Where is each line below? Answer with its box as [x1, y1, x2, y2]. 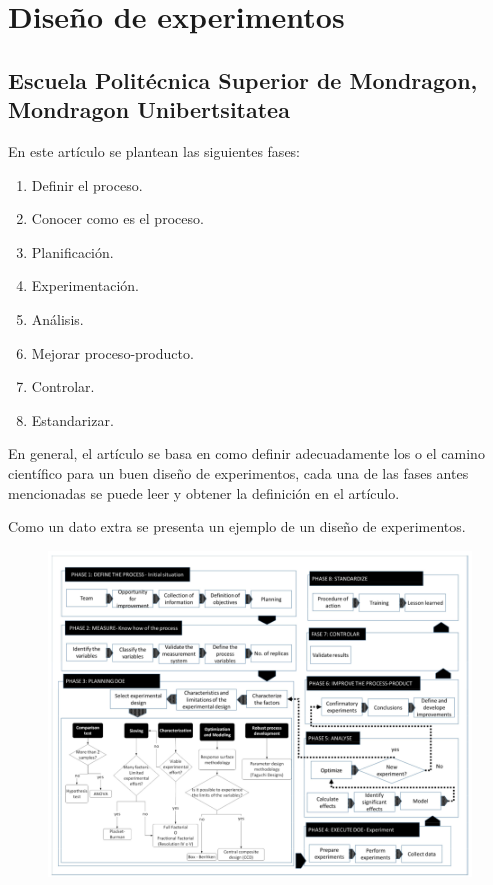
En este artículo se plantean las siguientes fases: [8, 140, 301, 161]
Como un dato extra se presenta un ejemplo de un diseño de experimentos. [8, 516, 466, 537]
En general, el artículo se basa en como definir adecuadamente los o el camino [8, 443, 485, 464]
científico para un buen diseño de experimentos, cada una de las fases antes [8, 462, 469, 483]
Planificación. [31, 241, 114, 262]
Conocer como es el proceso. [31, 208, 204, 229]
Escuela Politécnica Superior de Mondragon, [8, 64, 478, 95]
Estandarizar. [31, 409, 114, 430]
